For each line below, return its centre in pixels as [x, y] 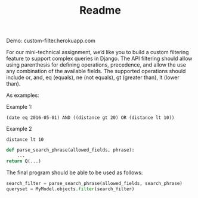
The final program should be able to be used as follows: [75, 172]
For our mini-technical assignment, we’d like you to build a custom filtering [98, 52]
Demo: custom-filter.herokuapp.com [51, 41]
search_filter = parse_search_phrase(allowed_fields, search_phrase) [95, 183]
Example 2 [19, 129]
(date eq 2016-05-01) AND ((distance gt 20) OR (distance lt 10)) [90, 118]
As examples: [23, 95]
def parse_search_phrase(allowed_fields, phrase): [70, 150]
